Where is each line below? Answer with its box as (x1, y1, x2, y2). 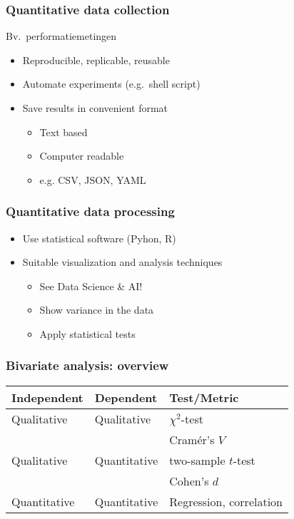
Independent (11, 389, 83, 406)
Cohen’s (169, 472, 209, 489)
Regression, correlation (169, 493, 283, 510)
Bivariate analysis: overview (6, 356, 169, 374)
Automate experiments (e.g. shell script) (22, 76, 201, 91)
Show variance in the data (39, 302, 154, 317)
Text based (39, 124, 88, 139)
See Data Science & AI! (39, 278, 143, 293)
